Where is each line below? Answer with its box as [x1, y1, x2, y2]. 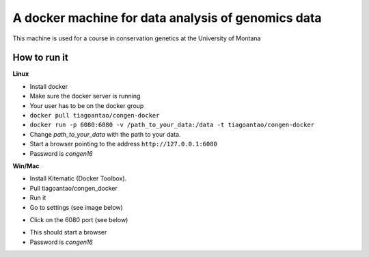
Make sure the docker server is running [29, 92, 141, 100]
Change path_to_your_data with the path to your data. [29, 130, 181, 138]
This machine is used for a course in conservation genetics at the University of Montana [12, 34, 261, 42]
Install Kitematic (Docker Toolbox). [29, 174, 127, 182]
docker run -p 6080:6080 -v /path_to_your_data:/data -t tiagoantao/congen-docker [29, 121, 314, 129]
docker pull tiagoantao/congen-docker [29, 111, 160, 120]
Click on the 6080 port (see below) [29, 215, 128, 224]
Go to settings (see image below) [29, 203, 123, 211]
